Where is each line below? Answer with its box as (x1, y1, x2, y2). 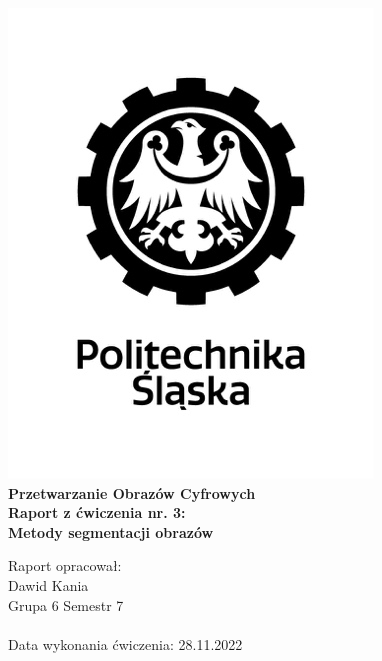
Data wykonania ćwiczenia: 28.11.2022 (8, 633, 243, 654)
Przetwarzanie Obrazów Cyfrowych (8, 482, 256, 503)
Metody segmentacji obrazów (8, 521, 214, 542)
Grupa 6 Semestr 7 (8, 594, 124, 615)
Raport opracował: (8, 555, 122, 576)
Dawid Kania (8, 574, 89, 595)
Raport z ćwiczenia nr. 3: (8, 502, 186, 523)
